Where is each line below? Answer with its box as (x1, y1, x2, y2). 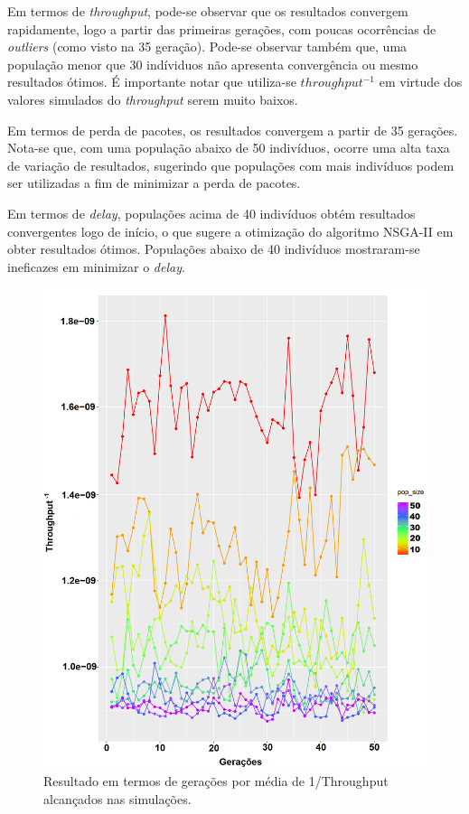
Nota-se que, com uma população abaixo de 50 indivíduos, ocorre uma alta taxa (7, 138, 450, 157)
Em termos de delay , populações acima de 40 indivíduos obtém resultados (7, 203, 416, 222)
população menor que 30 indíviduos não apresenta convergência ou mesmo (7, 54, 418, 73)
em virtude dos (379, 72, 463, 91)
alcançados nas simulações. (43, 789, 192, 808)
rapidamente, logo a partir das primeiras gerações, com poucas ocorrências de (7, 19, 436, 38)
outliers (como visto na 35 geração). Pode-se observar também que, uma (7, 37, 408, 56)
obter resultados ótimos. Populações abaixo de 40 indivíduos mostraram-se (7, 239, 420, 258)
